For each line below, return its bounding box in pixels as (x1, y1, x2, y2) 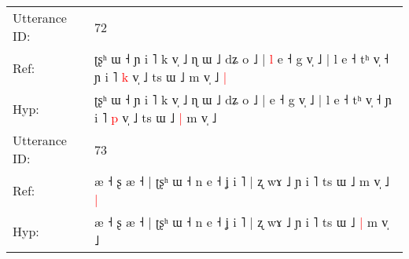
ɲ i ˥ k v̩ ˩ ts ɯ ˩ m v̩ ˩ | (94, 67, 227, 86)
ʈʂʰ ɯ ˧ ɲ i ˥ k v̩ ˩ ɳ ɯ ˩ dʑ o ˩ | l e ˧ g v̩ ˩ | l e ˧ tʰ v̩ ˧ (94, 49, 389, 67)
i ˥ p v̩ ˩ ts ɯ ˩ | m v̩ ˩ (94, 108, 217, 126)
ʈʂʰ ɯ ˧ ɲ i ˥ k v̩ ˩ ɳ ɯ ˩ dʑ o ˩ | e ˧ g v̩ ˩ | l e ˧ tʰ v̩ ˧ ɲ (94, 90, 392, 108)
